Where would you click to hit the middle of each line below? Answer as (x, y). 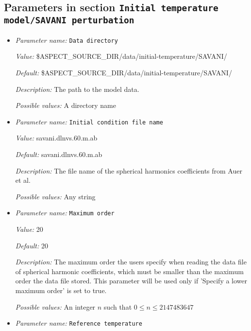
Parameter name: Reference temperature (79, 323)
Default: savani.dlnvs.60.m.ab (59, 154)
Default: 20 (32, 245)
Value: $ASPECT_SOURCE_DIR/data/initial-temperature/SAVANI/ (121, 56)
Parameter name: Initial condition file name (89, 121)
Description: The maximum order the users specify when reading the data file (131, 262)
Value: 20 (29, 229)
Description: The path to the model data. (77, 89)
